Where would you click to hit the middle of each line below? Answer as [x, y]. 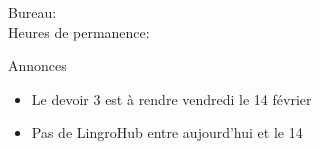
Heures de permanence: [79, 31]
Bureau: [32, 12]
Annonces [37, 65]
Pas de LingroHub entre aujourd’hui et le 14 [167, 132]
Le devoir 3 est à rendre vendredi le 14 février [171, 98]
